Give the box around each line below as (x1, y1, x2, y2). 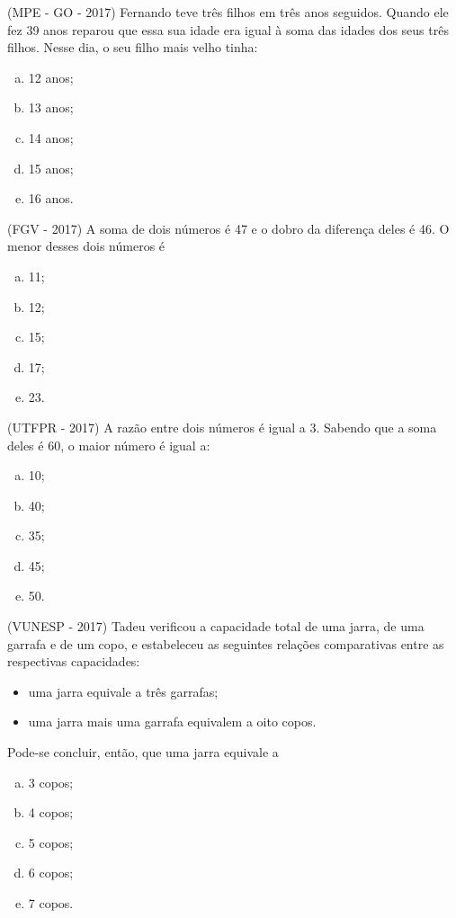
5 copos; (28, 833, 74, 851)
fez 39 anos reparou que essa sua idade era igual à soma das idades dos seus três (7, 20, 449, 39)
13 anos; (28, 98, 74, 117)
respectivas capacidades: (7, 652, 140, 671)
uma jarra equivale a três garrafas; (28, 682, 219, 700)
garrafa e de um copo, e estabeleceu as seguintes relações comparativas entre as (7, 634, 444, 653)
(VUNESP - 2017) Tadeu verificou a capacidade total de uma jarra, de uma (7, 617, 425, 636)
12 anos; (28, 67, 74, 86)
